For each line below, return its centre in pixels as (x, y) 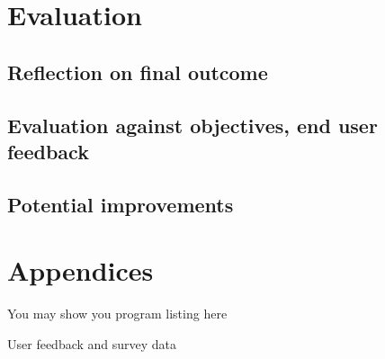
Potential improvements (121, 204)
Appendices (81, 270)
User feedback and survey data (92, 343)
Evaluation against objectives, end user (192, 125)
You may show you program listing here (117, 314)
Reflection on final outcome (138, 72)
